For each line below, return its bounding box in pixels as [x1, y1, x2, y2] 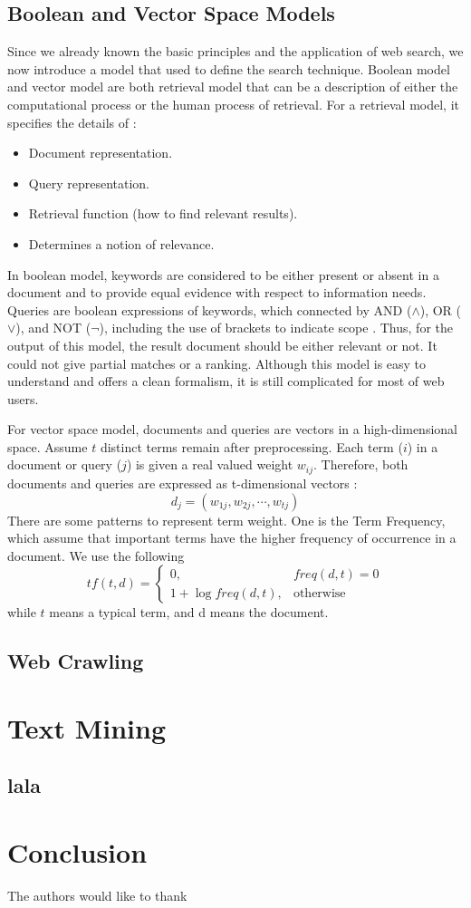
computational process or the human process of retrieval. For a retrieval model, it [7, 94, 459, 113]
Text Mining [7, 709, 167, 746]
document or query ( [7, 455, 122, 474]
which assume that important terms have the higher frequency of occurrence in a [7, 528, 457, 547]
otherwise [293, 586, 346, 600]
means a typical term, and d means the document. [49, 603, 329, 622]
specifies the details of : [7, 112, 137, 131]
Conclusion [7, 834, 148, 871]
